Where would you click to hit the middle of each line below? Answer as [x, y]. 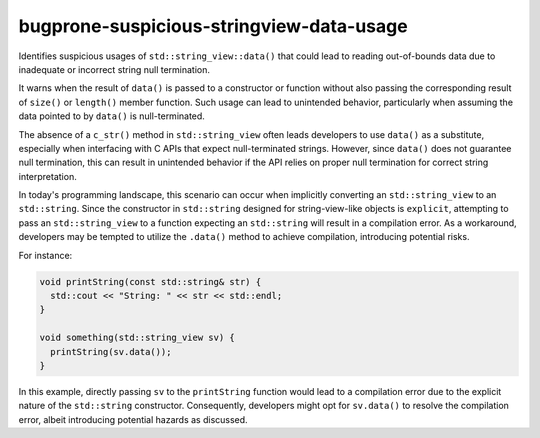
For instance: [45, 255]
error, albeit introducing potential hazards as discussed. [133, 419]
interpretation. [47, 176]
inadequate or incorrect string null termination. [114, 69]
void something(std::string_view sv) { [137, 338]
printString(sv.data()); [111, 351]
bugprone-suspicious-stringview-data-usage [213, 26]
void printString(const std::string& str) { [150, 281]
